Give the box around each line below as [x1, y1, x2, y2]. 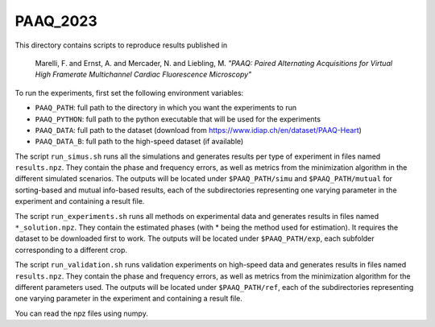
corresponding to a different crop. [14, 245, 128, 255]
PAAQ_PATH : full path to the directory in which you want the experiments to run [35, 103, 297, 113]
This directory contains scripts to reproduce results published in [14, 40, 228, 50]
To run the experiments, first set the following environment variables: [14, 88, 244, 97]
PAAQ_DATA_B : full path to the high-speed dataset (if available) [35, 137, 244, 147]
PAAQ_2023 [14, 12, 98, 30]
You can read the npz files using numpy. [14, 308, 148, 318]
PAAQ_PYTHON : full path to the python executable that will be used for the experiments [35, 114, 321, 124]
